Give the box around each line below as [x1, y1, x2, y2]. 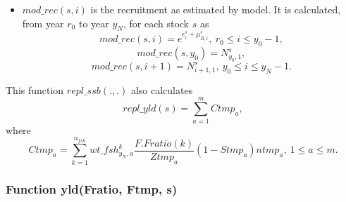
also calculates [130, 82, 193, 97]
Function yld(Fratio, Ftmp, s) [6, 180, 178, 197]
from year [22, 15, 64, 30]
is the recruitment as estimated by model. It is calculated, [90, 2, 341, 16]
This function [6, 82, 64, 97]
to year [78, 15, 109, 30]
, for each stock [123, 15, 189, 30]
